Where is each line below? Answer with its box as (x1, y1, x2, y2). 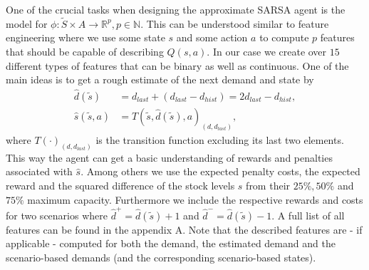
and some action (176, 30, 248, 45)
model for (6, 16, 48, 31)
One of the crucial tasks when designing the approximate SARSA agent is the (6, 2, 345, 16)
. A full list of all (271, 207, 345, 222)
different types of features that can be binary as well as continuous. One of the (6, 58, 349, 73)
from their (246, 177, 291, 192)
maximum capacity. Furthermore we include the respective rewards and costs (27, 192, 363, 207)
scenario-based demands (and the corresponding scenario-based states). (6, 250, 316, 265)
